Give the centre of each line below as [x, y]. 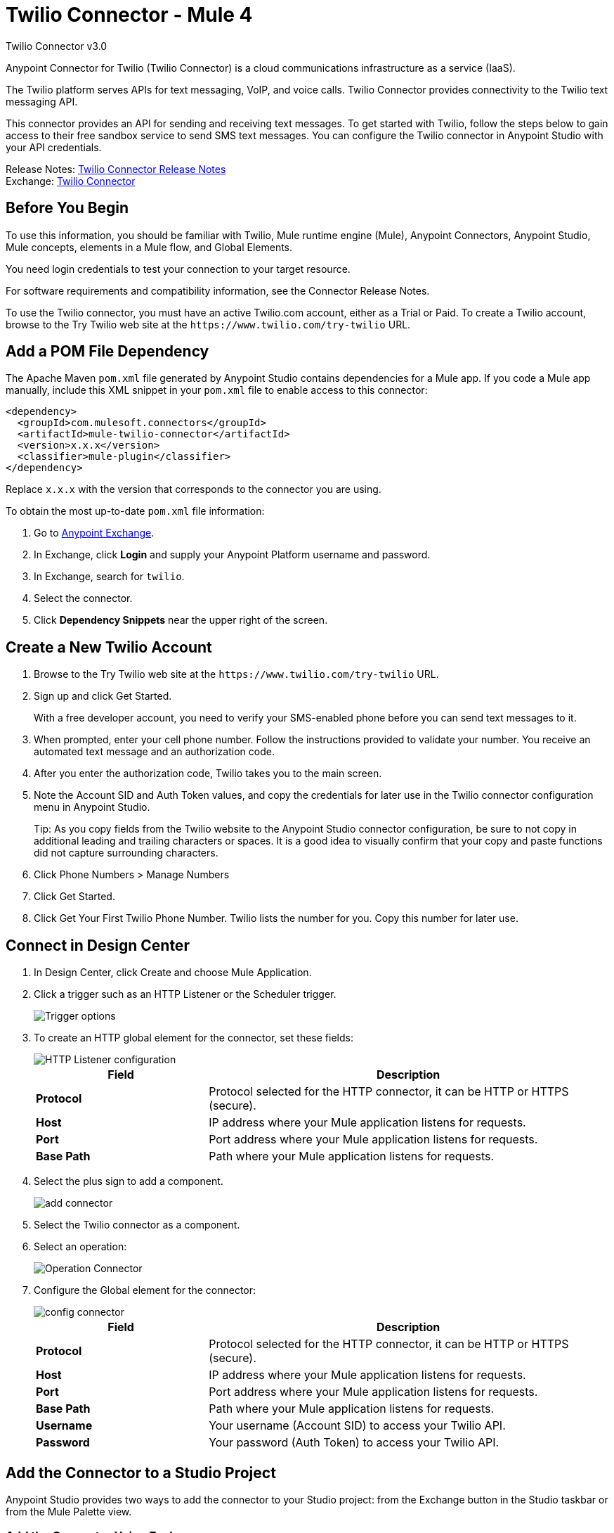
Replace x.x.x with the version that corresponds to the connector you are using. [194, 489]
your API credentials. [54, 147]
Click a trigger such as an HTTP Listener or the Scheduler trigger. [185, 994]
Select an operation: [80, 1247]
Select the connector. [83, 598]
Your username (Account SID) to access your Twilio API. [357, 1426]
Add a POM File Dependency [107, 352]
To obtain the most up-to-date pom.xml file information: [135, 511]
